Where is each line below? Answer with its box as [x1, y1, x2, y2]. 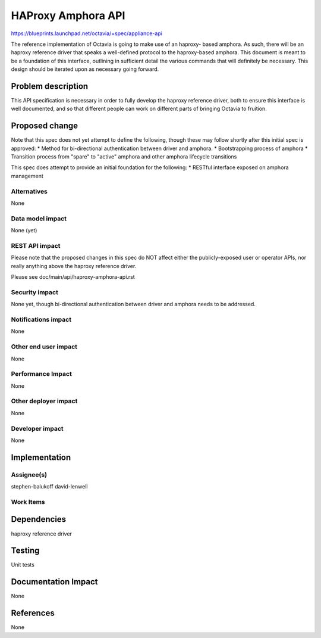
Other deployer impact [11, 397, 78, 405]
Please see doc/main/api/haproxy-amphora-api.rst [11, 273, 135, 281]
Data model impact [11, 214, 67, 223]
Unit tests [11, 561, 35, 568]
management [11, 172, 44, 179]
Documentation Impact [11, 577, 98, 587]
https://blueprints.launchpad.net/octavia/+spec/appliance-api [11, 30, 163, 37]
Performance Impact [11, 370, 73, 378]
